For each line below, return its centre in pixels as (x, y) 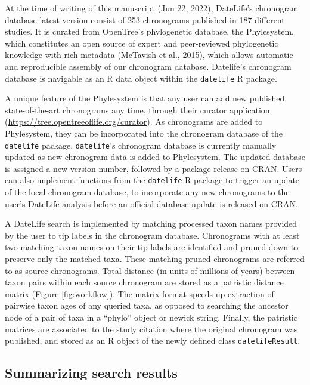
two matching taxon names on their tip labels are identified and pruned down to (152, 247)
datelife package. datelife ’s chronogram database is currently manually (141, 145)
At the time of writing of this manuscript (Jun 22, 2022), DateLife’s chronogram (152, 8)
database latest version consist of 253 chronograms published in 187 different (145, 19)
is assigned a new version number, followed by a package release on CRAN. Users (154, 168)
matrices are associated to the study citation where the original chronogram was (151, 329)
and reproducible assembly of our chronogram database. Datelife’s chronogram (148, 66)
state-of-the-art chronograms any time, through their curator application (137, 110)
